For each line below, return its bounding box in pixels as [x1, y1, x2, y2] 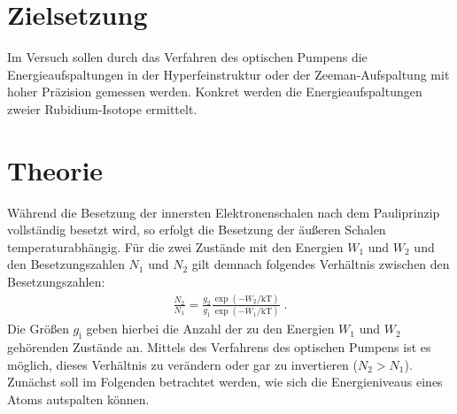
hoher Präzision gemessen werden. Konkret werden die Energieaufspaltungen [7, 82, 422, 101]
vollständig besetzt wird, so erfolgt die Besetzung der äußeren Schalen [7, 220, 386, 239]
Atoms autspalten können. [7, 389, 150, 408]
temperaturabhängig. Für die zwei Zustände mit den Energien [7, 237, 344, 256]
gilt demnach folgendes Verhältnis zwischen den [191, 255, 450, 273]
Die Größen [7, 319, 69, 338]
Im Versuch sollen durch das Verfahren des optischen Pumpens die [7, 48, 368, 66]
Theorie [7, 151, 104, 188]
